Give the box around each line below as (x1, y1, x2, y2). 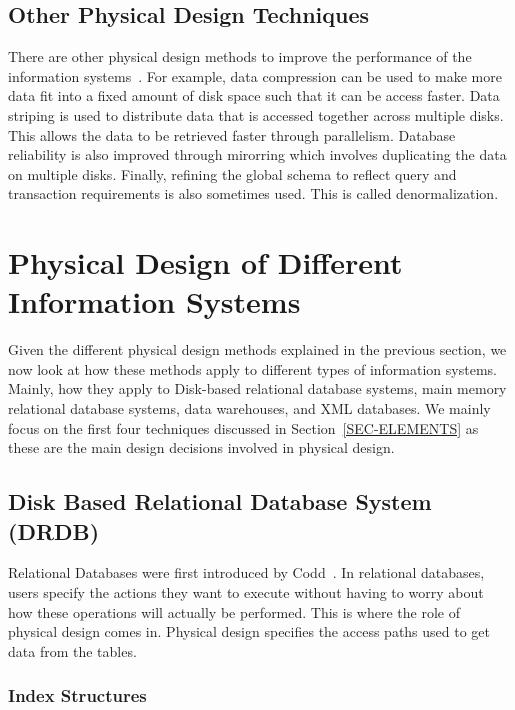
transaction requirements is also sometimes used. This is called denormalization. (8, 183, 499, 204)
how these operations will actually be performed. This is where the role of (8, 601, 460, 622)
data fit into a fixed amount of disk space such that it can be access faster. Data (8, 85, 500, 106)
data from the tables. (8, 640, 137, 661)
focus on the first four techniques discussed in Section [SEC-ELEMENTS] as (8, 417, 479, 438)
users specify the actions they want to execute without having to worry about (8, 582, 484, 603)
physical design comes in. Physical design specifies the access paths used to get (8, 621, 491, 642)
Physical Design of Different (8, 242, 403, 283)
